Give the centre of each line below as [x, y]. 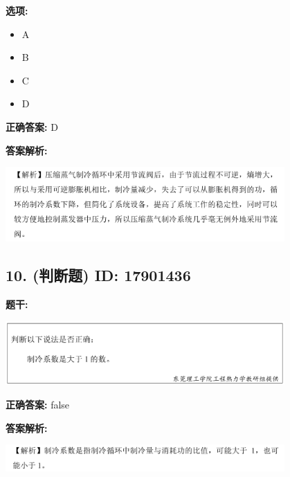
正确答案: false [38, 404]
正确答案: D [32, 126]
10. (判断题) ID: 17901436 [98, 275]
